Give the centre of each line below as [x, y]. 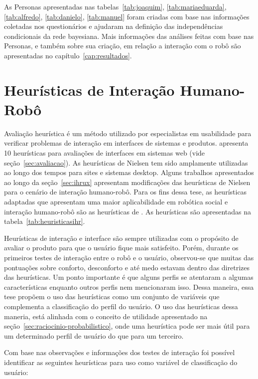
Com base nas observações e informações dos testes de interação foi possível [120, 352]
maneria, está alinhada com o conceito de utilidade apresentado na [106, 316]
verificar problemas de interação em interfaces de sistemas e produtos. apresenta [126, 143]
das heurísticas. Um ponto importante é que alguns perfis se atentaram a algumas [129, 277]
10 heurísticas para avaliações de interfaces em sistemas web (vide [105, 153]
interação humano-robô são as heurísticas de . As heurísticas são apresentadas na [128, 211]
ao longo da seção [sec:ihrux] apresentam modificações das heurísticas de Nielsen [127, 182]
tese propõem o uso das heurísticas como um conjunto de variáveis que [112, 296]
